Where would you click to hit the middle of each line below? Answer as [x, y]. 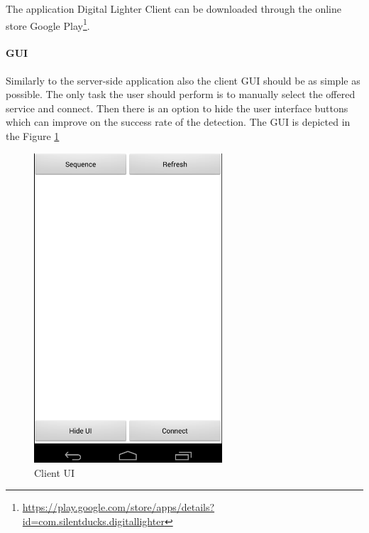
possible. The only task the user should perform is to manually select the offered [181, 94]
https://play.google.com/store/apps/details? [119, 507]
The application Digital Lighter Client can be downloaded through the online [174, 9]
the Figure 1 [33, 136]
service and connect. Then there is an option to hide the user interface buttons [177, 108]
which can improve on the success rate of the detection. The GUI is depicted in [178, 122]
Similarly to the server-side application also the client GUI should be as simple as [183, 80]
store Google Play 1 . [48, 24]
